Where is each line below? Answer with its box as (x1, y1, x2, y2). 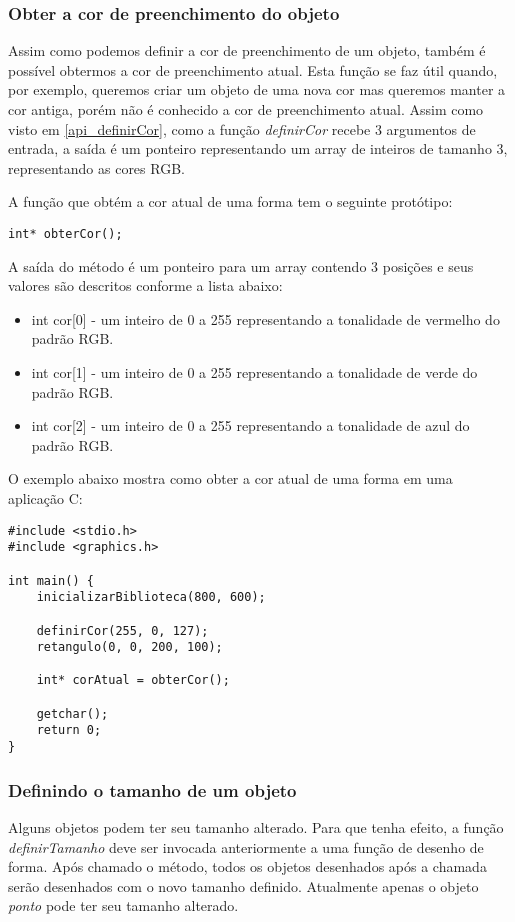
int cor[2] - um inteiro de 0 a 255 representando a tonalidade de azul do (31, 415, 470, 436)
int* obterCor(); (8, 226, 123, 241)
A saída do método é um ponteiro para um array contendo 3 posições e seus (8, 255, 474, 276)
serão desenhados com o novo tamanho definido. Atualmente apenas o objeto (8, 875, 479, 896)
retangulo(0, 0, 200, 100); (36, 640, 223, 655)
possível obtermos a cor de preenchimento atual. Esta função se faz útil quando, (8, 59, 498, 80)
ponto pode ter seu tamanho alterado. (8, 895, 239, 916)
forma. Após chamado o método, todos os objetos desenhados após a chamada (8, 856, 487, 877)
